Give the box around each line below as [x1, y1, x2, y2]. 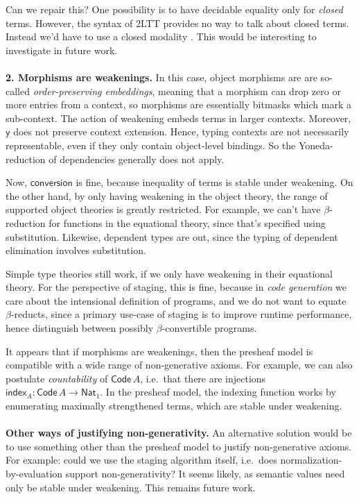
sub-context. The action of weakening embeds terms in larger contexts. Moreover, [6, 110, 351, 125]
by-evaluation [6, 466, 63, 480]
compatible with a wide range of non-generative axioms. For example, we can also [6, 357, 353, 372]
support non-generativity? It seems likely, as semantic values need [65, 466, 345, 480]
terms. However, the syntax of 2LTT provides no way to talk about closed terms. [6, 15, 349, 30]
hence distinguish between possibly [6, 321, 154, 335]
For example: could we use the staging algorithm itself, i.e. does [6, 453, 277, 467]
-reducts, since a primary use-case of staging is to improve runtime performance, [10, 307, 352, 321]
